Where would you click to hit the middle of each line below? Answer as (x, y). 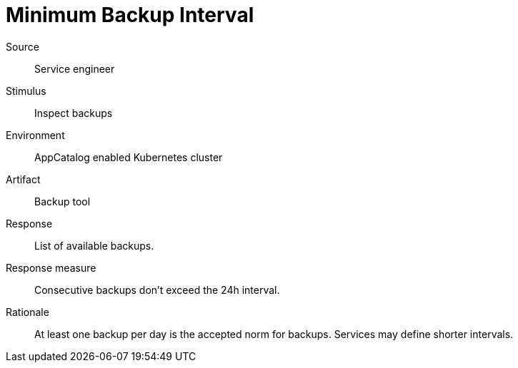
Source (23, 46)
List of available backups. (94, 245)
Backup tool (63, 201)
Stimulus (26, 91)
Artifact (23, 179)
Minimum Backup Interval (130, 15)
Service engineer (75, 68)
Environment (35, 135)
